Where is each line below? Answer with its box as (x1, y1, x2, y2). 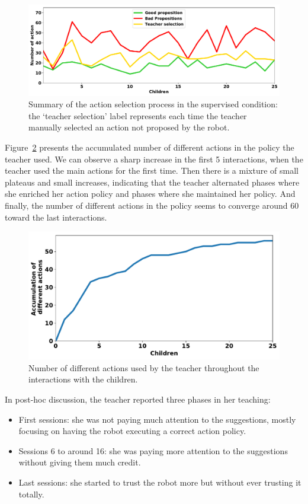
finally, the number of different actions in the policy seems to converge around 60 (5, 199, 299, 211)
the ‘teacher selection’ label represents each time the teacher (28, 109, 247, 122)
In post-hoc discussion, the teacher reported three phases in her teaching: (5, 393, 271, 406)
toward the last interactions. (5, 210, 107, 223)
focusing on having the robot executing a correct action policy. (18, 425, 246, 437)
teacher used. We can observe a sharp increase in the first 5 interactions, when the (5, 152, 303, 165)
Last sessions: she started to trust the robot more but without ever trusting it (18, 476, 301, 489)
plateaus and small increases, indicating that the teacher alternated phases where (5, 176, 300, 188)
